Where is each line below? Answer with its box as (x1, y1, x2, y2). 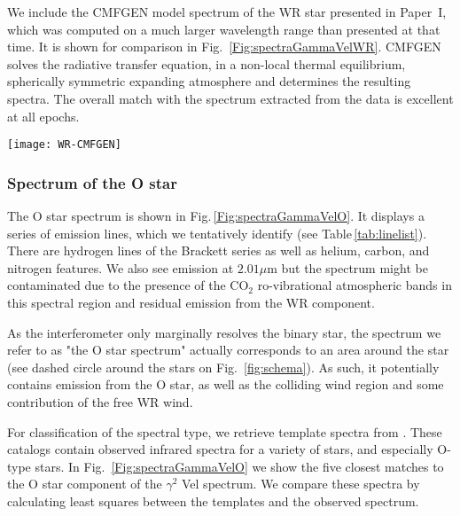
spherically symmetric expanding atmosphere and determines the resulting (7, 72, 411, 90)
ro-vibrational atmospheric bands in (257, 276, 452, 294)
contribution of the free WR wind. (7, 392, 193, 410)
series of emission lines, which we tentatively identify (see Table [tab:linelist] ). (7, 223, 427, 242)
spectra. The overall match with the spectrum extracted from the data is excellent (7, 89, 454, 107)
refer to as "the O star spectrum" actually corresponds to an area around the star (7, 340, 449, 359)
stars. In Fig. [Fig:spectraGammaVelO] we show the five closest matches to (35, 457, 444, 475)
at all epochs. (7, 106, 80, 125)
